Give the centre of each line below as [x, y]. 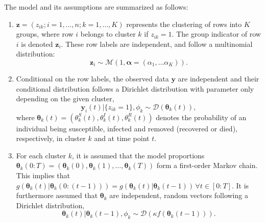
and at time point [122, 138]
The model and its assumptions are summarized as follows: [96, 7]
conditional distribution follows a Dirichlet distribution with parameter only [135, 88]
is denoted [37, 44]
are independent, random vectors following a [179, 195]
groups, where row [45, 34]
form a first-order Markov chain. [207, 165]
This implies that [43, 175]
